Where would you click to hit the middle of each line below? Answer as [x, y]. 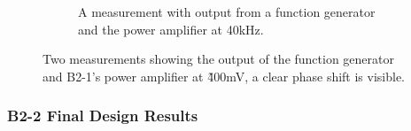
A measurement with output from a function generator [227, 12]
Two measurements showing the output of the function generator [219, 59]
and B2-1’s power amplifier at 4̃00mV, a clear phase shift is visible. [224, 76]
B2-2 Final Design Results [103, 116]
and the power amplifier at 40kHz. [171, 29]
